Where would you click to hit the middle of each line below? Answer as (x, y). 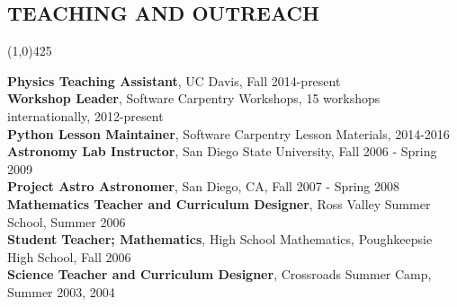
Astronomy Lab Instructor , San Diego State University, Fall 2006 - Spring (222, 151)
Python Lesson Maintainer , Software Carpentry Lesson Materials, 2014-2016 (228, 133)
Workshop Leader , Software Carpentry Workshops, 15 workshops (194, 98)
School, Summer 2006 (67, 221)
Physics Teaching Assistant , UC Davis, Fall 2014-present (174, 80)
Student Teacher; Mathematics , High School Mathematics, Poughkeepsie (220, 239)
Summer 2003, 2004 (61, 291)
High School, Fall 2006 (69, 256)
